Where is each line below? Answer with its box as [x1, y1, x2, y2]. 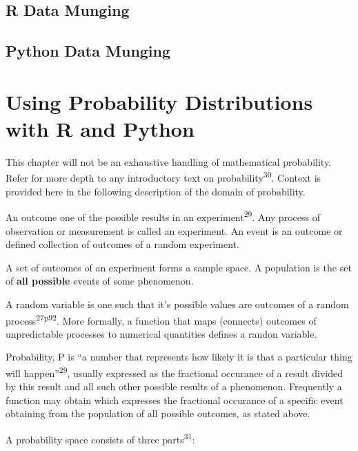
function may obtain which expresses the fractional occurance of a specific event [6, 392, 344, 407]
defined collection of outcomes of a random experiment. [6, 237, 239, 251]
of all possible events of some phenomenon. [6, 274, 194, 288]
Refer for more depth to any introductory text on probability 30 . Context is [6, 169, 321, 185]
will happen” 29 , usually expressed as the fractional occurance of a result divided [6, 363, 344, 380]
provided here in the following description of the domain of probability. [6, 184, 306, 198]
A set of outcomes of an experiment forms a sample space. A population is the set [6, 260, 352, 274]
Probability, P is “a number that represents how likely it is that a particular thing [6, 349, 352, 364]
